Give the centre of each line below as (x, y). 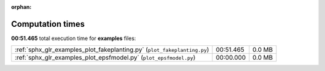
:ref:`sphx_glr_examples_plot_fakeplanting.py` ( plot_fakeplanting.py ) (112, 50)
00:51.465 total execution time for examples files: (74, 38)
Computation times (48, 24)
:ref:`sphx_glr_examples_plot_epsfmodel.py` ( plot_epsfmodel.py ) (105, 58)
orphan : (21, 7)
